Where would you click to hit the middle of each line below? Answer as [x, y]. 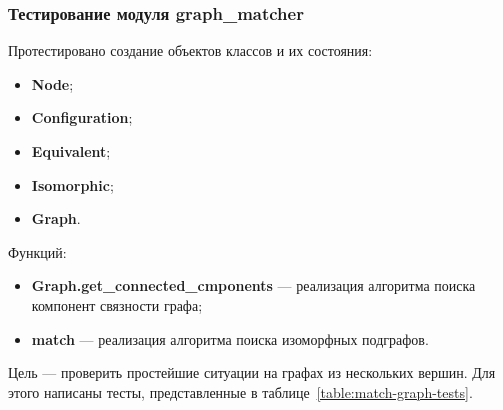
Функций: [37, 251]
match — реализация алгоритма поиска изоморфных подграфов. [230, 338]
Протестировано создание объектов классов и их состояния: [190, 50]
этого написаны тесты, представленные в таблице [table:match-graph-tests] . [240, 391]
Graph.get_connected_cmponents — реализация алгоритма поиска [253, 285]
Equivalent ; [71, 151]
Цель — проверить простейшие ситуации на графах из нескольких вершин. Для [252, 372]
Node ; [52, 83]
